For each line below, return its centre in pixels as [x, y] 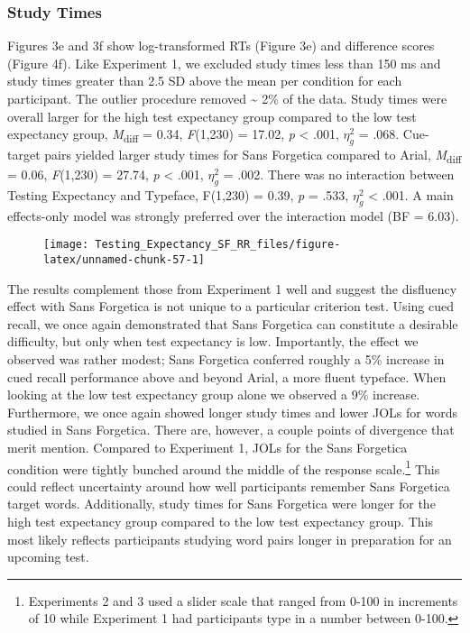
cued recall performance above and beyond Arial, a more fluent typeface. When [227, 376]
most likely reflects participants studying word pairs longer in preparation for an [230, 539]
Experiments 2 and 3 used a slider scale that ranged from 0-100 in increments [243, 600]
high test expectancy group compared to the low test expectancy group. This [221, 521]
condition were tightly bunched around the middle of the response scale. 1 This [224, 467]
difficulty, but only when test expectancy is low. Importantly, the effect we [213, 341]
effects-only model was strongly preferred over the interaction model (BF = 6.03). [233, 215]
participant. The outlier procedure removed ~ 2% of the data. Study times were [227, 98]
